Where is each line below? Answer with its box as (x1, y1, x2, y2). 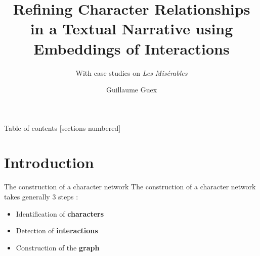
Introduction (4, 152, 94, 173)
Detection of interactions (16, 225, 98, 236)
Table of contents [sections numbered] (4, 122, 121, 133)
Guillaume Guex (106, 84, 157, 95)
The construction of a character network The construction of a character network (4, 181, 256, 192)
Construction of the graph (16, 242, 100, 252)
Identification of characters (16, 208, 104, 219)
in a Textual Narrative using (30, 18, 233, 39)
